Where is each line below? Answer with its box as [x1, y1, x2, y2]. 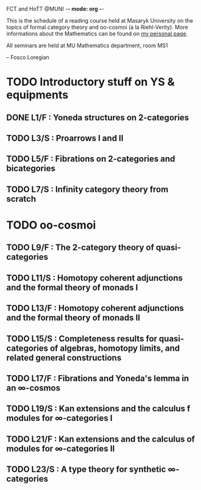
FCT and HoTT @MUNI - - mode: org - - [6, 5, 105, 12]
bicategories [6, 163, 56, 174]
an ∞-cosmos [6, 382, 61, 393]
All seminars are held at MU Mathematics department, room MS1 [6, 42, 168, 49]
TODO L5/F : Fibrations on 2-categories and [6, 154, 175, 164]
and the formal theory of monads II [6, 313, 141, 323]
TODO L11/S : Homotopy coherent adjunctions [6, 272, 183, 283]
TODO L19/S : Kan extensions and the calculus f [6, 403, 191, 414]
